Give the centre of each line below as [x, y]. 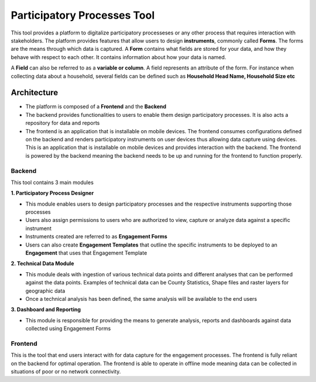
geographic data [45, 291]
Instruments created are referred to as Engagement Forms [97, 237]
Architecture [35, 93]
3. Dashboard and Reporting [46, 310]
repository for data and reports [63, 123]
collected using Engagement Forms [68, 329]
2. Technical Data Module [42, 263]
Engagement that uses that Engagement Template [86, 253]
